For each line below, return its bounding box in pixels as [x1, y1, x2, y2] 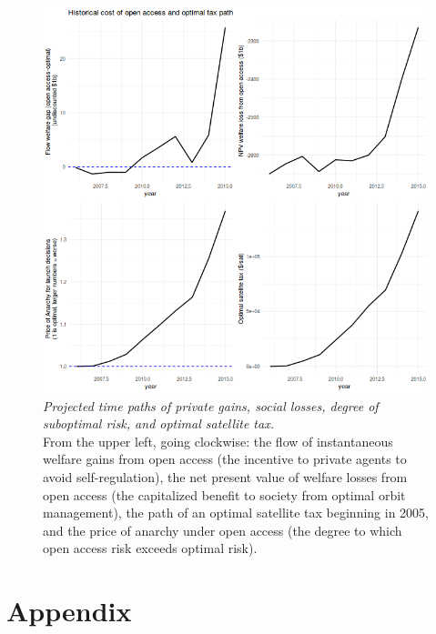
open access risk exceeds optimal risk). [43, 538, 258, 558]
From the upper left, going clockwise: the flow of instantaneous [43, 431, 393, 450]
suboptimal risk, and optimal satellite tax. [43, 414, 274, 433]
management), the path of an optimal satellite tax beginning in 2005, [43, 503, 429, 522]
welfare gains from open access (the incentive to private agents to [43, 449, 407, 468]
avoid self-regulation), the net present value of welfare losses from [43, 467, 408, 486]
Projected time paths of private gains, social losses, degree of [43, 396, 379, 415]
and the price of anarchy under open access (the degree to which [43, 520, 402, 539]
